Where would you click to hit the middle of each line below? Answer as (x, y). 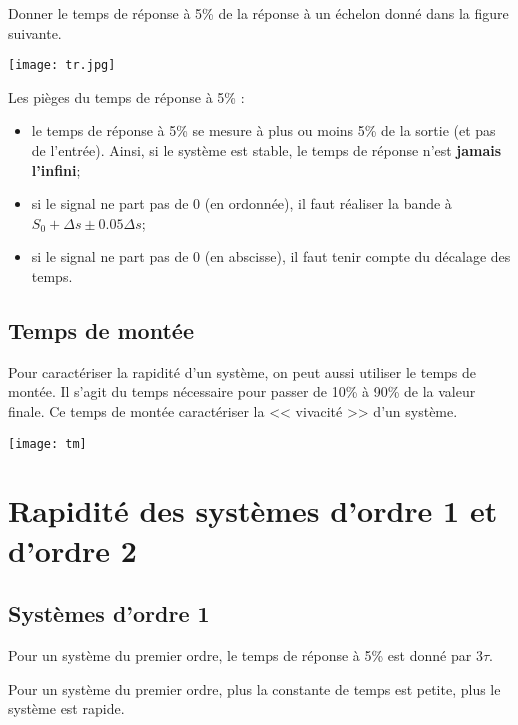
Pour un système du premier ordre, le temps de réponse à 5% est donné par (240, 655)
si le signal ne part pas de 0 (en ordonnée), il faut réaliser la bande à (241, 203)
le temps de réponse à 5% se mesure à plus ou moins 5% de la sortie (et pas (263, 130)
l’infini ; (56, 169)
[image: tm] (47, 443)
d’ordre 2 (72, 549)
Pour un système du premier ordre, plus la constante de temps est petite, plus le (254, 688)
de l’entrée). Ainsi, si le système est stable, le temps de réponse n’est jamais (266, 150)
